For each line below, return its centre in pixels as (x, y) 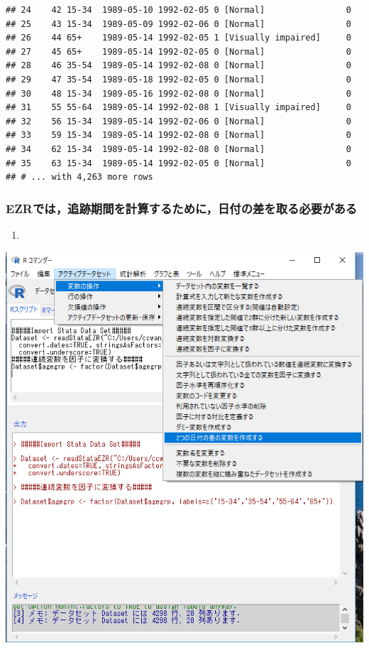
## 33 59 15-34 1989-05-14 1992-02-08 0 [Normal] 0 (178, 135)
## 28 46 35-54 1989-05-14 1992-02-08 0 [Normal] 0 (178, 66)
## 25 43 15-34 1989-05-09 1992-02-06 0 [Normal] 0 (178, 24)
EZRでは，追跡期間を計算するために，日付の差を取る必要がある (182, 208)
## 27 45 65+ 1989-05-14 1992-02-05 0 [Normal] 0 (178, 52)
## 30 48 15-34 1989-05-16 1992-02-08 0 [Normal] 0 (178, 93)
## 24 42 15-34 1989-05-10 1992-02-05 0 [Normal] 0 (178, 10)
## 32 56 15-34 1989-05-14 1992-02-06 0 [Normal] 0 (178, 121)
